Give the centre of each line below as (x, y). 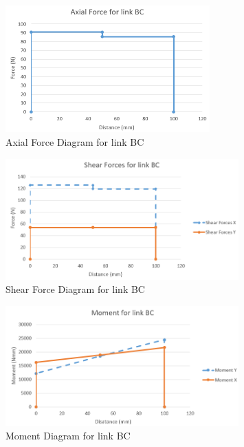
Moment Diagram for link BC (68, 435)
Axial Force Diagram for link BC (75, 142)
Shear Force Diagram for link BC (75, 289)
